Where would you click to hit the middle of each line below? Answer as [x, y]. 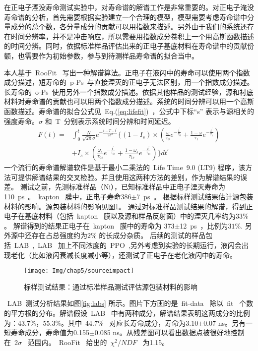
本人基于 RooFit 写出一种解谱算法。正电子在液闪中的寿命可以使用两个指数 [127, 72]
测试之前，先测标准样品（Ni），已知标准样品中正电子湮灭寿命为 [123, 187]
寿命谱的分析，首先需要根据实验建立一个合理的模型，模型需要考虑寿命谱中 [126, 17]
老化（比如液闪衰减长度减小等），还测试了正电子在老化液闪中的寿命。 [124, 255]
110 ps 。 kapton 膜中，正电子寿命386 [68, 196]
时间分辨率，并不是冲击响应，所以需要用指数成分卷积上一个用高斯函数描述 [132, 36]
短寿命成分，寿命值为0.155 [47, 332]
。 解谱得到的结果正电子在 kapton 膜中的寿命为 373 [89, 225]
